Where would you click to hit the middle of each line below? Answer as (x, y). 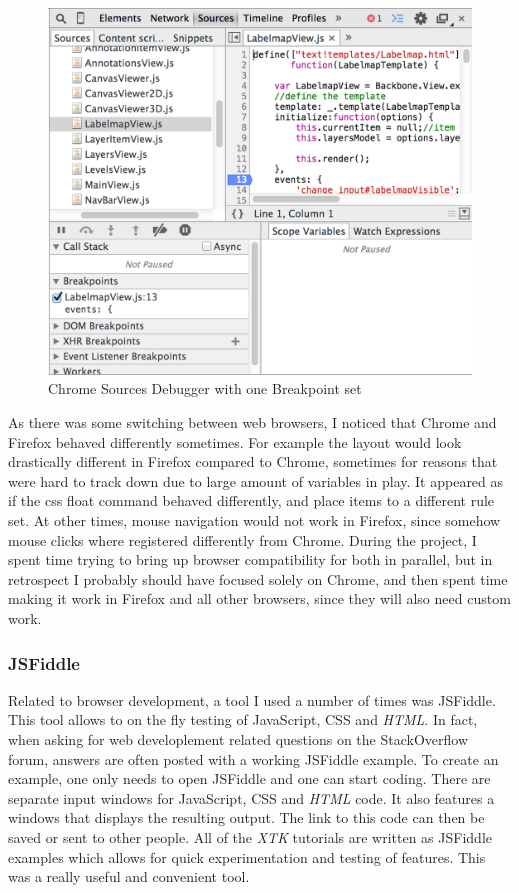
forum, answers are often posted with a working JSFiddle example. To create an (253, 758)
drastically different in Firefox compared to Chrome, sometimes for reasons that (253, 461)
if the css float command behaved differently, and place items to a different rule (251, 500)
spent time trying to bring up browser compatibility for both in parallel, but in (250, 559)
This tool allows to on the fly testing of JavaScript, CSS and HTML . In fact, (243, 719)
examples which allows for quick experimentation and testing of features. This (247, 856)
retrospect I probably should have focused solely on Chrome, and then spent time (258, 578)
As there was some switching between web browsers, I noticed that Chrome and (252, 422)
